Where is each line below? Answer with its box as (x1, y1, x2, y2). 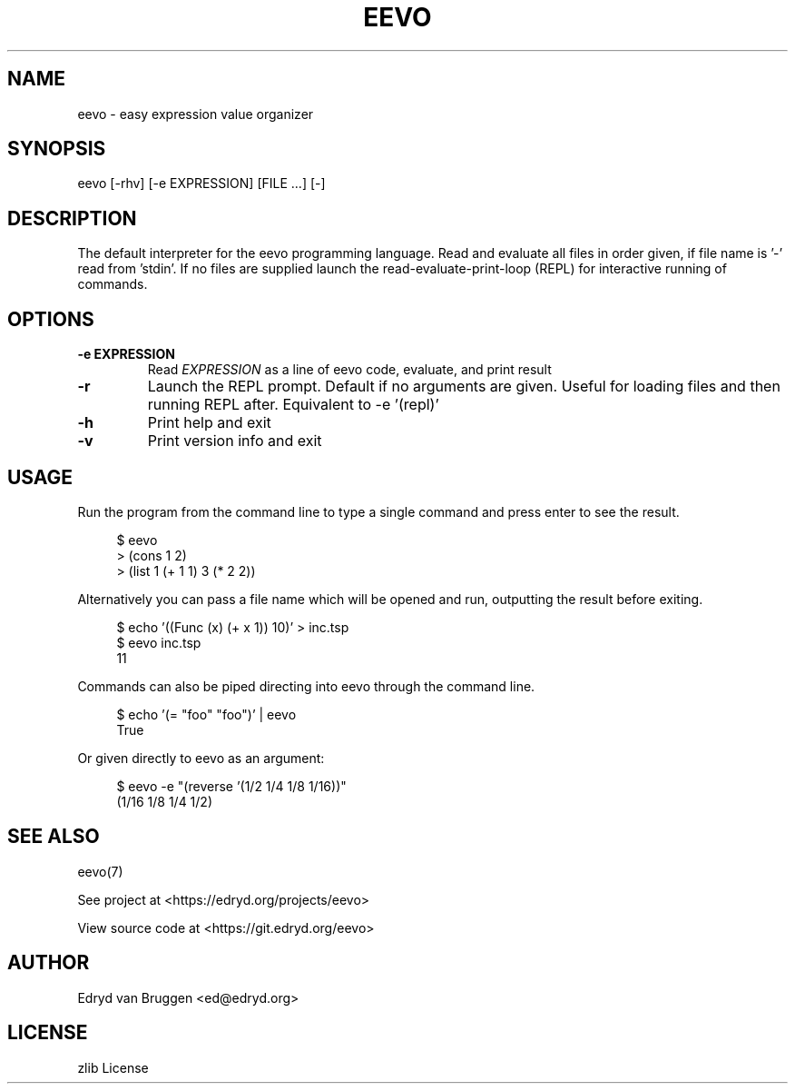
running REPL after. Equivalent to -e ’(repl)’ (147, 395, 439, 414)
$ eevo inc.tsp (116, 634, 201, 650)
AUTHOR (7, 951, 90, 975)
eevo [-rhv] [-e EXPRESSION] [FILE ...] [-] (77, 175, 326, 192)
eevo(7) (77, 863, 123, 879)
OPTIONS (7, 307, 94, 331)
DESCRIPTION (7, 206, 137, 230)
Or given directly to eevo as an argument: (77, 749, 325, 766)
